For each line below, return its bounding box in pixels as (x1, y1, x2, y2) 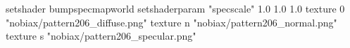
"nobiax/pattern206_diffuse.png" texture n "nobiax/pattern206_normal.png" (6, 15, 337, 29)
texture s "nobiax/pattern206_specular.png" (6, 29, 196, 43)
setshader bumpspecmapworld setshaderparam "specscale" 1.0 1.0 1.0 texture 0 (6, 1, 345, 15)
